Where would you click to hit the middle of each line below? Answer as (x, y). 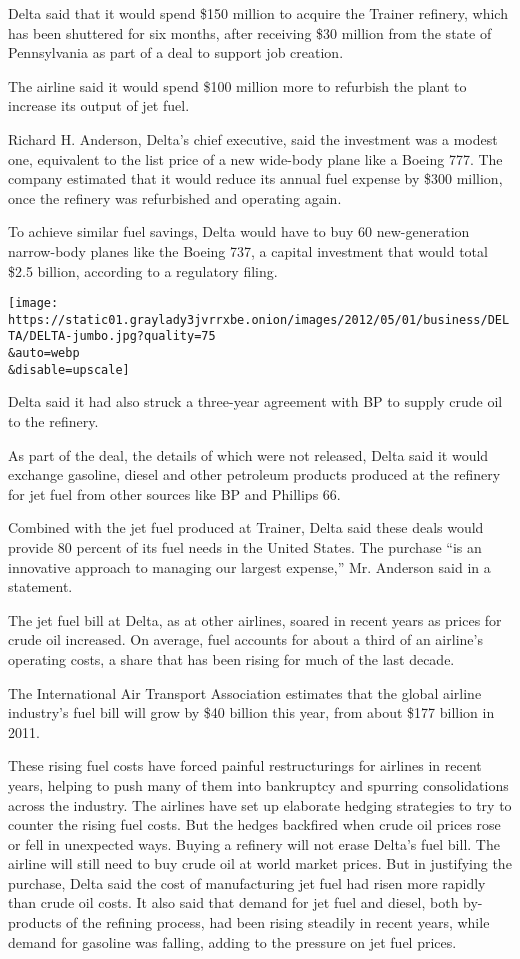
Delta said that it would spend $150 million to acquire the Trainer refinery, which (258, 13)
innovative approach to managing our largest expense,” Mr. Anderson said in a (249, 566)
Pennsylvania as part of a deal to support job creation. (176, 52)
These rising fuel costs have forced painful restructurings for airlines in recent (245, 765)
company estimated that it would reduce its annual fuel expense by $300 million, (255, 178)
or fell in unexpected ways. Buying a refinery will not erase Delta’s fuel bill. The (254, 843)
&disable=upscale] (69, 369)
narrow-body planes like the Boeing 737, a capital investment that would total (248, 250)
